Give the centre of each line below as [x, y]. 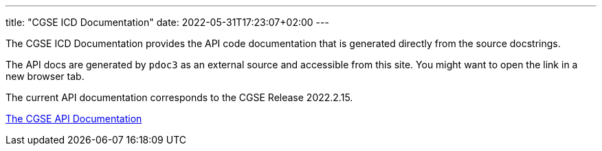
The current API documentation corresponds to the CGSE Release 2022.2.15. [179, 97]
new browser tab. [45, 76]
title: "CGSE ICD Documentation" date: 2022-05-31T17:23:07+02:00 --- [167, 22]
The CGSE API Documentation [74, 119]
